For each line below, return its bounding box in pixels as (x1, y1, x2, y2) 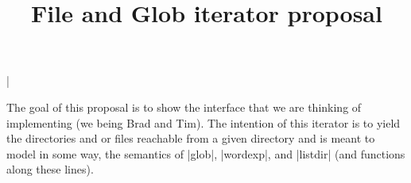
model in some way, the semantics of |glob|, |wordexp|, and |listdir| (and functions (6, 145, 405, 162)
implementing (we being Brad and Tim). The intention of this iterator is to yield (6, 114, 401, 131)
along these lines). (6, 161, 94, 177)
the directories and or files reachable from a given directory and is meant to (6, 130, 375, 147)
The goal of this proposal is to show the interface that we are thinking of (6, 98, 362, 115)
